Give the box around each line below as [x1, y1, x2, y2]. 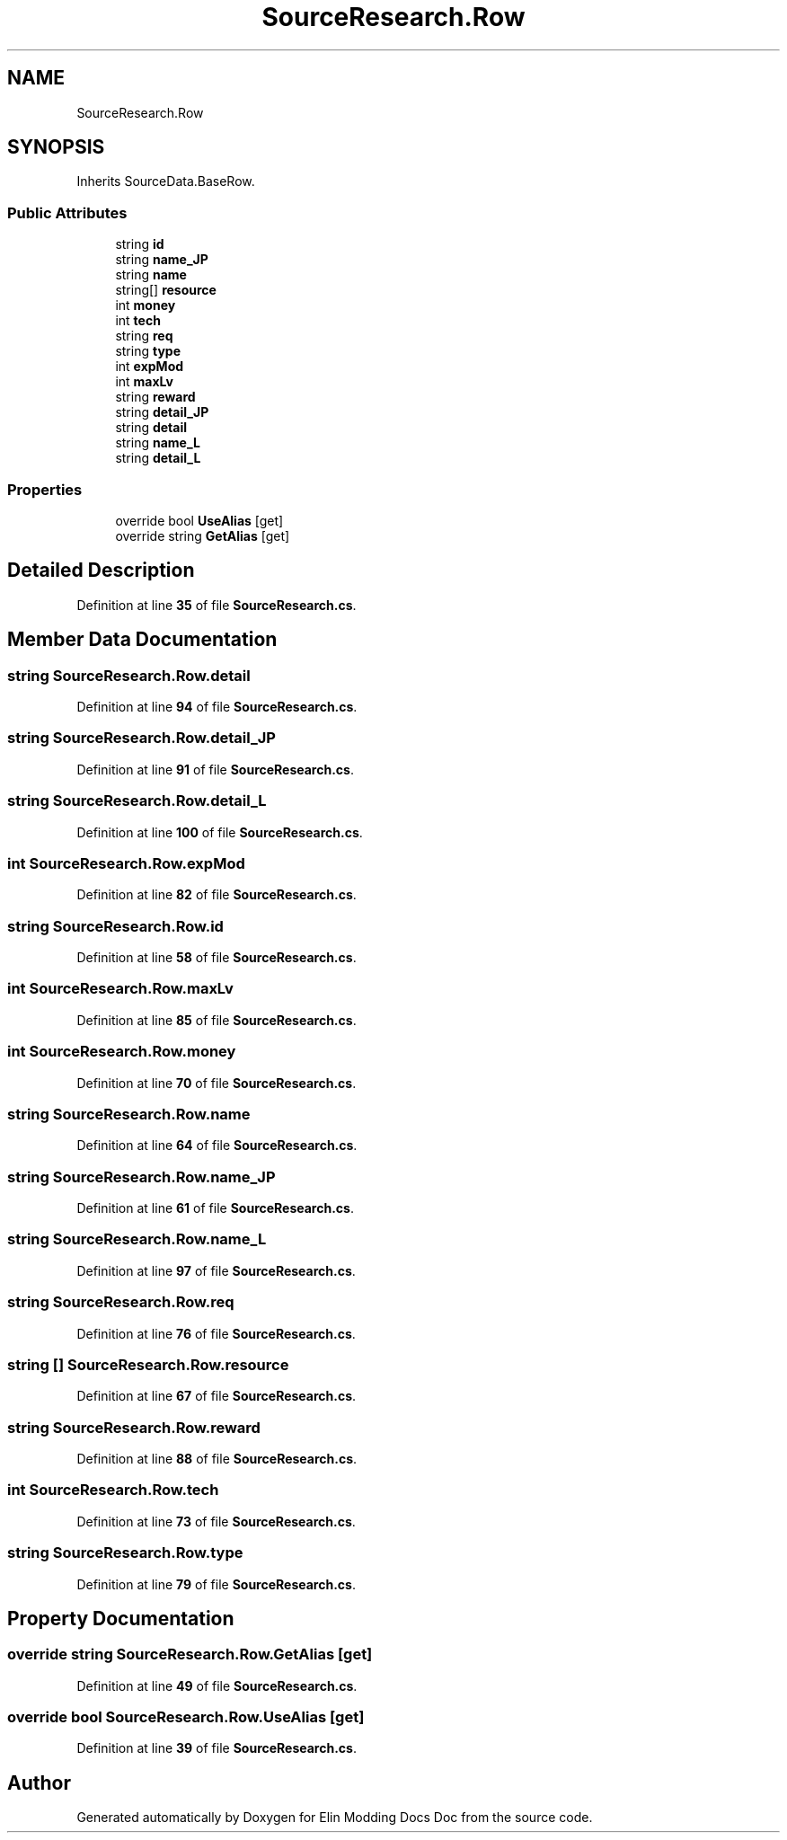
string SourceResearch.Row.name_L [7, 1230, 267, 1249]
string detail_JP [115, 404, 209, 420]
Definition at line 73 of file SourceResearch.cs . [76, 1513, 356, 1529]
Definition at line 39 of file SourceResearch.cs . [76, 1740, 357, 1756]
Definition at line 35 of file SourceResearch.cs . [76, 597, 357, 613]
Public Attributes [7, 203, 128, 222]
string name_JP [115, 252, 208, 268]
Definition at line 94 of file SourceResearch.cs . [76, 699, 358, 714]
